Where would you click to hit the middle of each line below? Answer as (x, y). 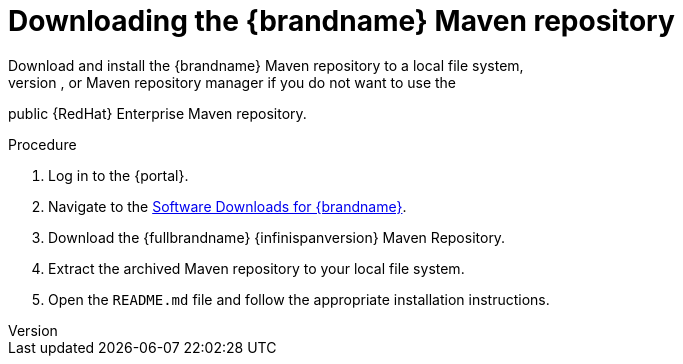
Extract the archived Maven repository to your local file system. (256, 268)
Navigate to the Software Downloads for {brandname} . (227, 206)
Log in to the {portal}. (118, 175)
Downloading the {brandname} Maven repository (341, 21)
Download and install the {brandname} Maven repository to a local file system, (266, 65)
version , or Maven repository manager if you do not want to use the (232, 82)
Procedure (42, 144)
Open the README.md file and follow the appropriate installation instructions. (299, 299)
